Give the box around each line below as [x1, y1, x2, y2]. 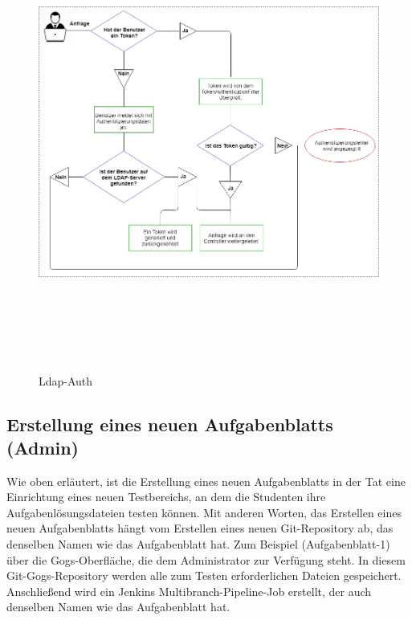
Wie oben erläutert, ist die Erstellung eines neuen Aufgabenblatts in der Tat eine [6, 472, 406, 489]
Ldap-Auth [39, 372, 93, 389]
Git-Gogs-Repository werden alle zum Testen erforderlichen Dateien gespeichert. [6, 567, 402, 584]
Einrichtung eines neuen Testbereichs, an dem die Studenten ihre [6, 488, 326, 505]
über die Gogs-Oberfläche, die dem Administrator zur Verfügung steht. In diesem [6, 551, 406, 568]
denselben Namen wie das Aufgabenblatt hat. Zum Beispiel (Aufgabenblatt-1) [6, 536, 390, 553]
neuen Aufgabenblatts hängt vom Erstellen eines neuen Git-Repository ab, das [6, 520, 394, 536]
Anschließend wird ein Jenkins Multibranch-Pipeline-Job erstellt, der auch [6, 582, 372, 599]
